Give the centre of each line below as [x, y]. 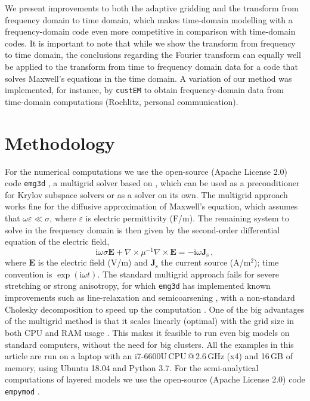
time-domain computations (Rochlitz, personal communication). [122, 101]
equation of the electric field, [57, 241]
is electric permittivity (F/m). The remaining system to [187, 218]
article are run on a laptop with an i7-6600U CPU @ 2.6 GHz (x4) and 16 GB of [149, 356]
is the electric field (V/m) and [93, 262]
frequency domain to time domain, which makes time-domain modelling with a [149, 19]
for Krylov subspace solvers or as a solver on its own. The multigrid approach [146, 194]
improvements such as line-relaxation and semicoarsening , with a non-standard [150, 297]
